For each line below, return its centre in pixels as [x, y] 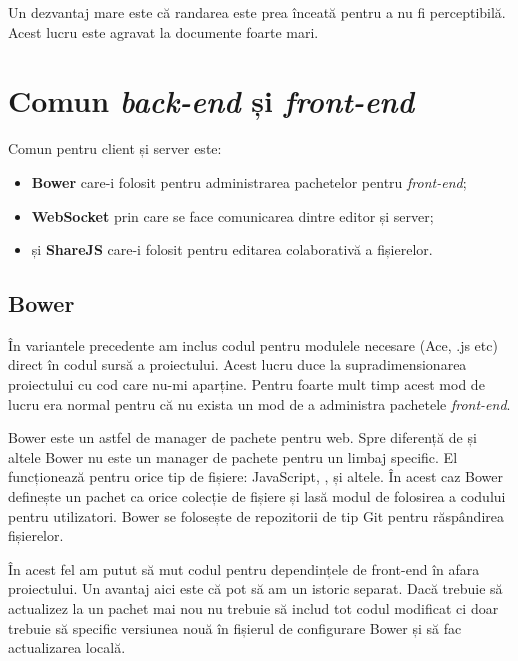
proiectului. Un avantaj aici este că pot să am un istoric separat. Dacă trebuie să [255, 588]
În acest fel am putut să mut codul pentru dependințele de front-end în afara [244, 568]
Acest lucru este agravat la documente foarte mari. [163, 31]
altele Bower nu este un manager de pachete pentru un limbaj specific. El [233, 456]
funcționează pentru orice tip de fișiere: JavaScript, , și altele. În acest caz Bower [256, 476]
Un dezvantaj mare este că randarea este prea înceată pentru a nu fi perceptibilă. [257, 12]
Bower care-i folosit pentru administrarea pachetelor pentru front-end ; [249, 181]
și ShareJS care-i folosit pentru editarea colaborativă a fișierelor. [232, 249]
